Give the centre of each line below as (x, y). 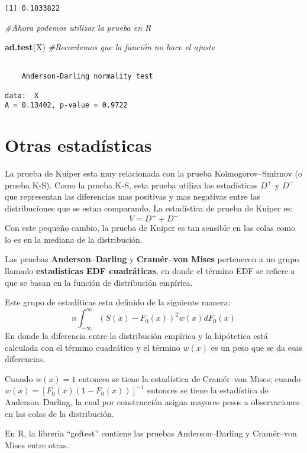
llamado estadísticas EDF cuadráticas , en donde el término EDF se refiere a (150, 270)
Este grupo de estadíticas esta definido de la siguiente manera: (118, 302)
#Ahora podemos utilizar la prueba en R (78, 27)
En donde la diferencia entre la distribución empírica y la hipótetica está (136, 335)
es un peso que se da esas (257, 347)
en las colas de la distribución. (59, 413)
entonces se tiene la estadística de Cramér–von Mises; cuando (190, 378)
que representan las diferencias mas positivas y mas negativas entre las (133, 196)
